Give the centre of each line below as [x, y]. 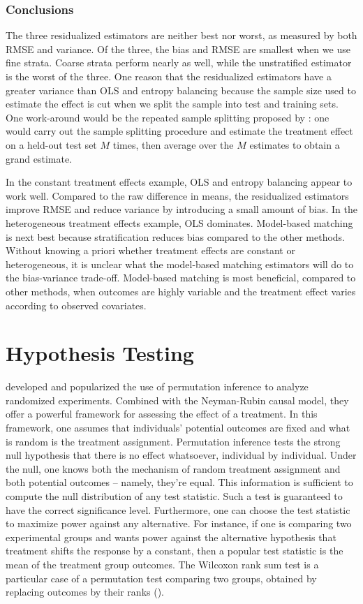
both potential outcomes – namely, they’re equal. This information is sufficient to [179, 482]
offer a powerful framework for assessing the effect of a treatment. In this [162, 414]
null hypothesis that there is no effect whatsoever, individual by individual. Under [181, 455]
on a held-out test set [51, 144]
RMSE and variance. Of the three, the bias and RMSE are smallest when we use [178, 49]
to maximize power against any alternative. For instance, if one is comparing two [179, 523]
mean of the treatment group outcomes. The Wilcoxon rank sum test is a [162, 564]
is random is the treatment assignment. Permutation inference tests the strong [173, 441]
